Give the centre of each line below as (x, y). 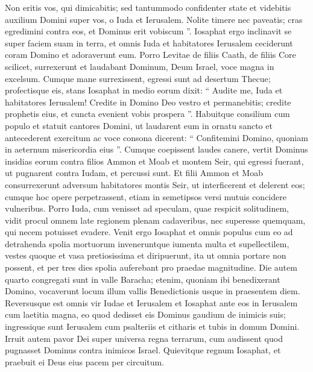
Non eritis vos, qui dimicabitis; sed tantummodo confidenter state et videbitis (148, 7)
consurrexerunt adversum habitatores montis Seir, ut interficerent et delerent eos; (155, 184)
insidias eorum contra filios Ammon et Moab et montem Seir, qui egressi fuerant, (154, 161)
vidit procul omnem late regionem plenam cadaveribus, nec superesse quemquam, (155, 220)
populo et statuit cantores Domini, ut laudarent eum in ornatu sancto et (139, 125)
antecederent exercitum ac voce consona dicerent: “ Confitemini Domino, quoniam (156, 137)
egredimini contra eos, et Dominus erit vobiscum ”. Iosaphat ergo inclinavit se (148, 31)
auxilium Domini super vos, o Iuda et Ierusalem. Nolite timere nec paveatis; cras (154, 19)
